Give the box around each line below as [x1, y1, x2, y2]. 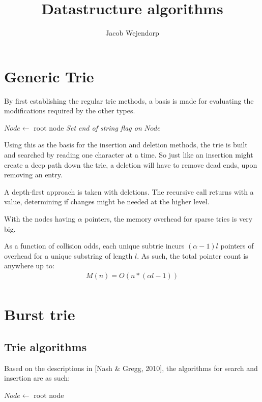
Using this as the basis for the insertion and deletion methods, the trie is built [4, 139, 248, 150]
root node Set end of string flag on [34, 122, 142, 133]
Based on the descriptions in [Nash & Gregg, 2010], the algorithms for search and [4, 362, 258, 373]
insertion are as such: [4, 373, 70, 383]
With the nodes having [4, 213, 76, 224]
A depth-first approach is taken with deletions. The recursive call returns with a [4, 186, 254, 197]
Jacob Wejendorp [105, 27, 159, 38]
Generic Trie [4, 66, 94, 86]
